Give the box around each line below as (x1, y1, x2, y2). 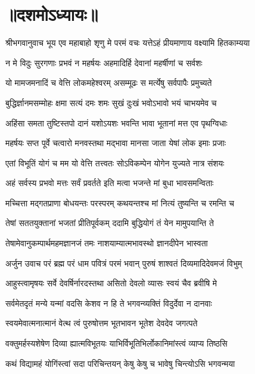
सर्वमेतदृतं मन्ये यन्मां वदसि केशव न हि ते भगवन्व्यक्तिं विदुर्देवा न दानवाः (5, 296, 212, 309)
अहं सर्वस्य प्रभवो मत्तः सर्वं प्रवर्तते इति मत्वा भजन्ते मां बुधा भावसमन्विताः (5, 177, 214, 189)
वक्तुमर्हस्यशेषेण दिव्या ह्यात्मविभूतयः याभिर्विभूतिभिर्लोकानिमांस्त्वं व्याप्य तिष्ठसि (5, 337, 228, 350)
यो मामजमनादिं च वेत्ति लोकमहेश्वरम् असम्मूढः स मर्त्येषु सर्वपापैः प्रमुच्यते (5, 76, 212, 89)
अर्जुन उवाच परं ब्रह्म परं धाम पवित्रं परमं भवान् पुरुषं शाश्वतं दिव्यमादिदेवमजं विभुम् (5, 256, 242, 269)
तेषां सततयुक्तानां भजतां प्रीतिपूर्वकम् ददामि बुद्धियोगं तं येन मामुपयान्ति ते (5, 217, 214, 229)
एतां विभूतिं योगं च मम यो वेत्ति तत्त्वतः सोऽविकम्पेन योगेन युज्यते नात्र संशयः (5, 156, 225, 169)
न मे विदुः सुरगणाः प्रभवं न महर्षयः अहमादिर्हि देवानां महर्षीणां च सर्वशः (5, 56, 203, 69)
